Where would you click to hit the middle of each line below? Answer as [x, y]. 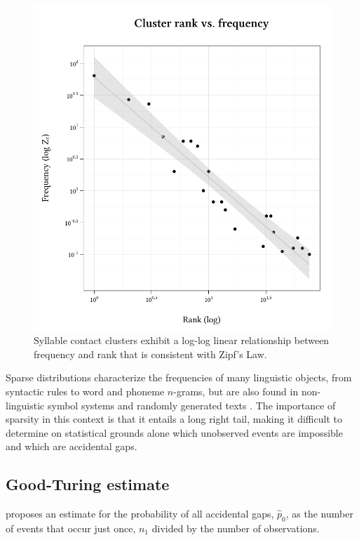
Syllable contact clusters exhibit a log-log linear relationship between [182, 340]
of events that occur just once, [71, 528]
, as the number [319, 514]
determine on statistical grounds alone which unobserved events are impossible [174, 432]
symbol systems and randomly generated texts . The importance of [191, 405]
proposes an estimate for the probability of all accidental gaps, [140, 514]
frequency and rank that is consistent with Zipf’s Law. [150, 354]
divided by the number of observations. [236, 528]
